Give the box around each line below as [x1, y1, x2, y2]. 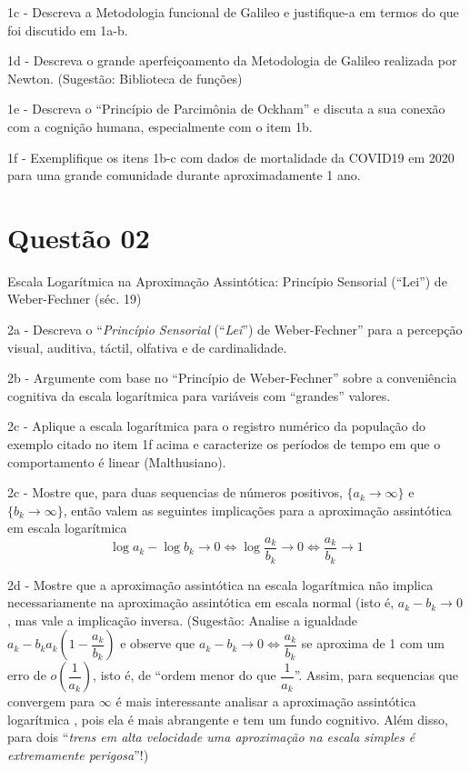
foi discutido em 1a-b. [7, 20, 128, 39]
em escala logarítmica [7, 518, 127, 537]
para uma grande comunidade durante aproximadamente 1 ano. [7, 165, 361, 185]
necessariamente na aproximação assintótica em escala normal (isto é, [7, 593, 395, 612]
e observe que [120, 634, 195, 653]
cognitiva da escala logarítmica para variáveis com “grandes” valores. [7, 385, 391, 405]
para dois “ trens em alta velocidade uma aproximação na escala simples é [7, 727, 415, 746]
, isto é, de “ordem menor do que [93, 666, 276, 685]
